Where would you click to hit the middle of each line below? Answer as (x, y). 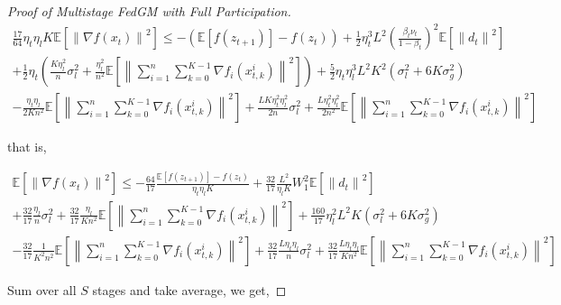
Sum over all (42, 289)
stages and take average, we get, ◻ (189, 289)
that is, (27, 147)
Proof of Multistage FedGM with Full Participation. (149, 11)
